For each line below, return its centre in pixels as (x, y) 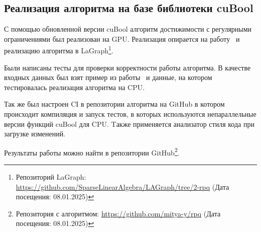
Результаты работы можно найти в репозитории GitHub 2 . (92, 151)
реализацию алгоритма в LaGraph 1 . (59, 50)
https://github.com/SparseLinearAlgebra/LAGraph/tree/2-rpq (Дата (122, 186)
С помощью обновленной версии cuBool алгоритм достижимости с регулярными (128, 29)
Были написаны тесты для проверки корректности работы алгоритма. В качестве (127, 67)
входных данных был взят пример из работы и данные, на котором (108, 77)
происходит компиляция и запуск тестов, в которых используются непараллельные (130, 114)
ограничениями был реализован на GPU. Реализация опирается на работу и (122, 38)
